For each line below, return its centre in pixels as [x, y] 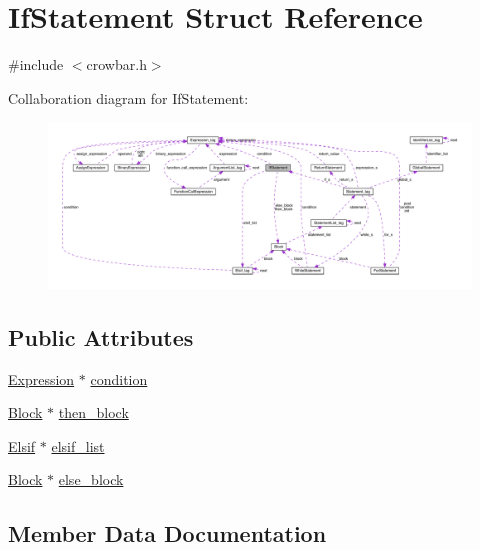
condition [119, 378]
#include [36, 64]
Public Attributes [101, 336]
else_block [91, 479]
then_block [93, 412]
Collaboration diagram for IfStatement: [128, 97]
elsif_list [78, 445]
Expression [41, 378]
